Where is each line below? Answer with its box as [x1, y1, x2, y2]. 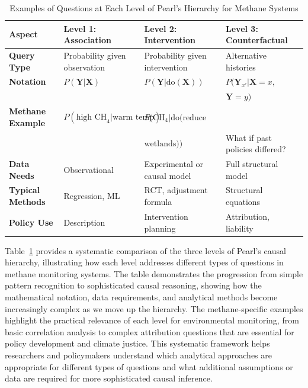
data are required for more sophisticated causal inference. [5, 372, 213, 384]
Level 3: [226, 22, 258, 34]
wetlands [144, 140, 177, 149]
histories [226, 60, 256, 73]
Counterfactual [226, 34, 288, 46]
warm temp [112, 113, 154, 121]
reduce [182, 113, 207, 122]
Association [63, 34, 111, 46]
